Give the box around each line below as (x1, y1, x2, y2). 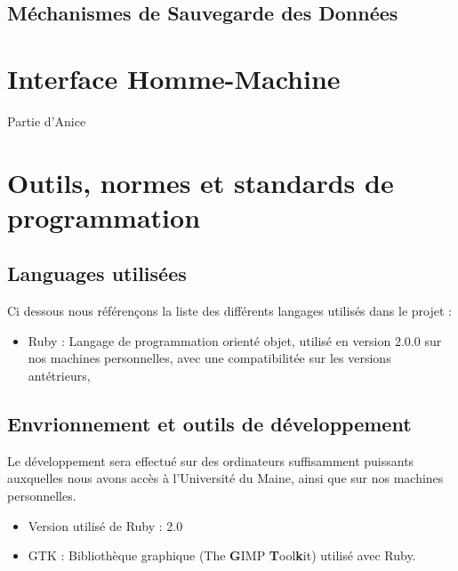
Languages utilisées (7, 260, 187, 287)
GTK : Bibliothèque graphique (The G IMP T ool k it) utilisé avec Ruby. (28, 546, 416, 565)
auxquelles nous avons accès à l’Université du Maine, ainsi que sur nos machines (7, 469, 444, 487)
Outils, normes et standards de (7, 164, 394, 200)
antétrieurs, (28, 366, 91, 385)
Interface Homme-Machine (7, 60, 341, 96)
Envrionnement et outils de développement (7, 410, 412, 438)
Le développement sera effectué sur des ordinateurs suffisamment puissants (7, 451, 414, 470)
